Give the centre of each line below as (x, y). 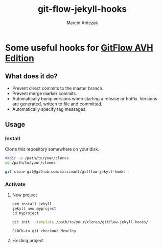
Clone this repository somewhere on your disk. (52, 149)
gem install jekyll (32, 204)
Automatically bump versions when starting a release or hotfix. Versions (85, 98)
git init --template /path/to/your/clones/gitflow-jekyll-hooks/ (80, 222)
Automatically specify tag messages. (49, 109)
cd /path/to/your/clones (30, 163)
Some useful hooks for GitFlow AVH (79, 47)
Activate (15, 184)
